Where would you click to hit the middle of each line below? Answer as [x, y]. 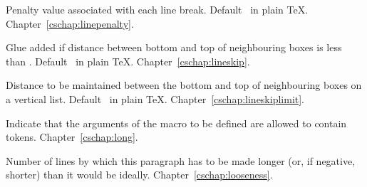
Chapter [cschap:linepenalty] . [70, 23]
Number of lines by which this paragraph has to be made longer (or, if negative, [181, 160]
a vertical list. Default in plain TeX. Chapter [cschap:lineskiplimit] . [155, 98]
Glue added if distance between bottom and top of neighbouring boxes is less [174, 47]
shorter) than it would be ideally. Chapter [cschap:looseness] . [139, 175]
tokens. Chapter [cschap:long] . [72, 137]
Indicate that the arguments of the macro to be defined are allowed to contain [176, 123]
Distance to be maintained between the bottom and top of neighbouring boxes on [184, 85]
